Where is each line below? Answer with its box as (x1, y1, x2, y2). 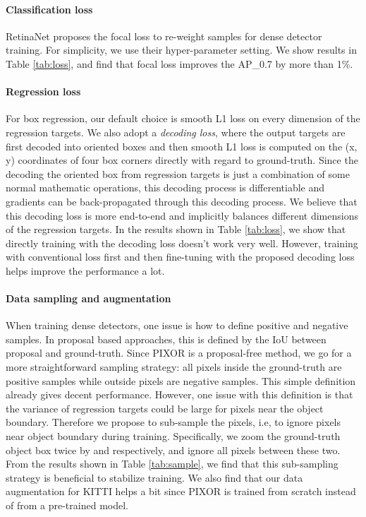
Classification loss (6, 1, 93, 16)
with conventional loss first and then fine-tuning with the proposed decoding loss (6, 249, 355, 264)
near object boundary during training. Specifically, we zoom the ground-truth (6, 429, 341, 444)
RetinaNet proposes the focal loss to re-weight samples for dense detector (6, 28, 322, 43)
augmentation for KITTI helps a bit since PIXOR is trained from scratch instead (6, 484, 356, 499)
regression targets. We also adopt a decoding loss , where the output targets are (6, 124, 346, 139)
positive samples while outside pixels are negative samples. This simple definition (6, 373, 356, 388)
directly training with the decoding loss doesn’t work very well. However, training (6, 235, 358, 250)
